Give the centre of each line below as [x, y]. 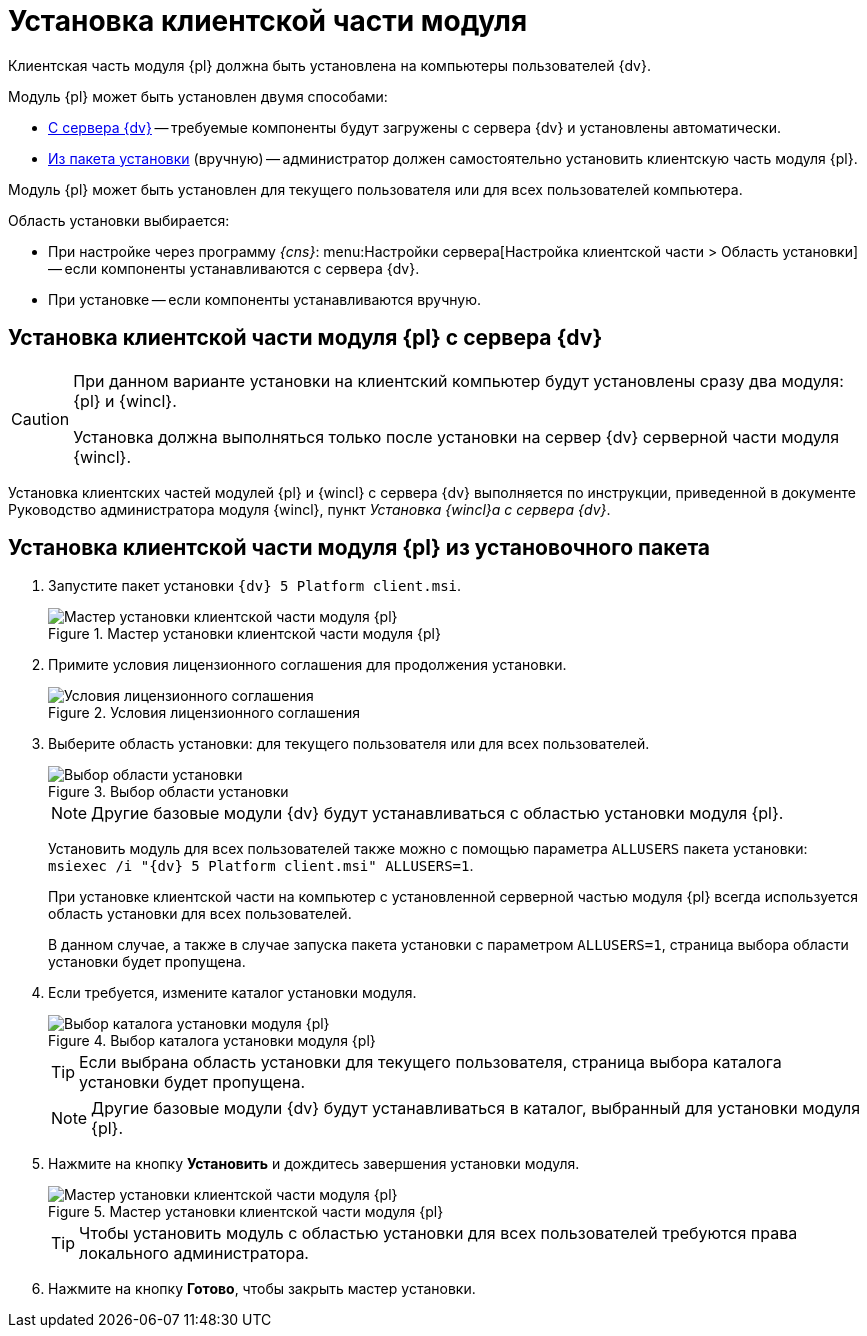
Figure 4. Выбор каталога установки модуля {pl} [212, 1041]
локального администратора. [194, 1253]
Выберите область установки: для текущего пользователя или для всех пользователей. [349, 744]
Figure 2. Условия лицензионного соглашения [204, 713]
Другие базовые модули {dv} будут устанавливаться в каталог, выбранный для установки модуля [476, 1108]
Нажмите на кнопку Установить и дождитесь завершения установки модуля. [314, 1164]
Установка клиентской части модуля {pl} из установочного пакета [359, 548]
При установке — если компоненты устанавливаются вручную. [265, 299]
